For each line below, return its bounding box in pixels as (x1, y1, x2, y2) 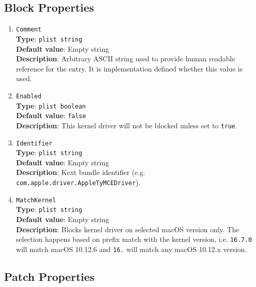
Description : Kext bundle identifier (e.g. (16, 167, 146, 177)
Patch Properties (4, 268, 95, 284)
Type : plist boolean (16, 100, 86, 111)
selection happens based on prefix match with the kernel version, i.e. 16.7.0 (16, 234, 252, 244)
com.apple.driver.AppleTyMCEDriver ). (16, 177, 141, 188)
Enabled (16, 92, 41, 100)
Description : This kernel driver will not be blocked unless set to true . (16, 120, 237, 130)
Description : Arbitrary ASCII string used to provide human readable (16, 53, 235, 64)
